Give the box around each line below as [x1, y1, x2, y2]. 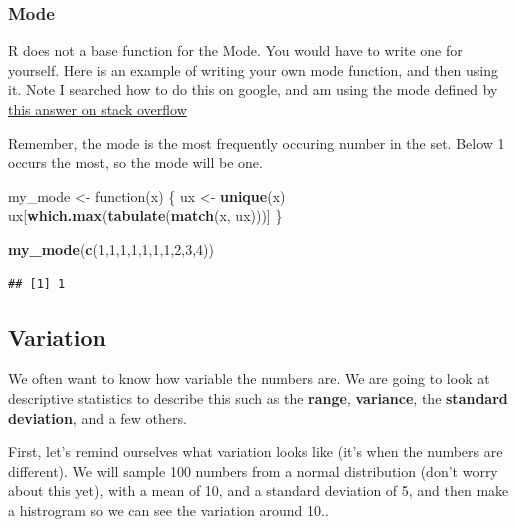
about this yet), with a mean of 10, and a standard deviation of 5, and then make [8, 480, 509, 501]
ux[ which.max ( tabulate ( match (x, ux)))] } [8, 205, 283, 226]
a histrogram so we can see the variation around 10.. [8, 499, 329, 520]
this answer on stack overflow [8, 99, 187, 119]
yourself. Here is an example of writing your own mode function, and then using [8, 59, 499, 80]
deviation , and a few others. [8, 407, 187, 428]
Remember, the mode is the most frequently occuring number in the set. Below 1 [8, 132, 505, 153]
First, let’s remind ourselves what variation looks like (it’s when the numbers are [8, 441, 503, 462]
